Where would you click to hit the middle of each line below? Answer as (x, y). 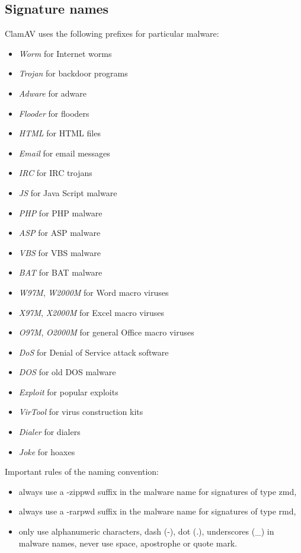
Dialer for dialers (49, 432)
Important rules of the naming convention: (82, 472)
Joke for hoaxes (47, 451)
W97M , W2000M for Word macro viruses (94, 292)
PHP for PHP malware (60, 212)
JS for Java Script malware (68, 192)
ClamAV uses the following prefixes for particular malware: (112, 33)
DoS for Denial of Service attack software (94, 352)
